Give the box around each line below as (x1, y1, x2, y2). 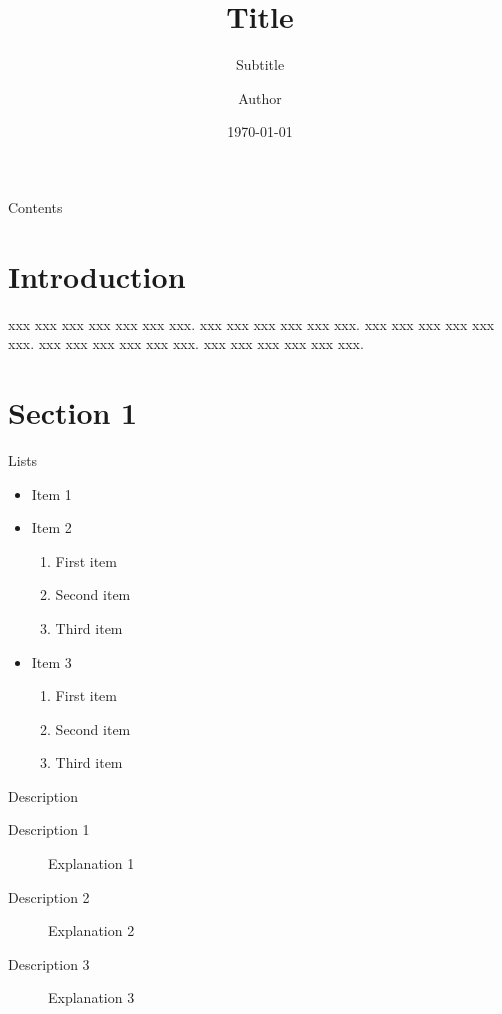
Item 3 (31, 651, 72, 672)
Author (238, 87, 282, 108)
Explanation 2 (48, 920, 135, 941)
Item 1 (31, 483, 72, 504)
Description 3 (8, 953, 90, 974)
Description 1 (8, 819, 90, 840)
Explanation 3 (48, 987, 135, 1008)
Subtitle (235, 54, 285, 75)
